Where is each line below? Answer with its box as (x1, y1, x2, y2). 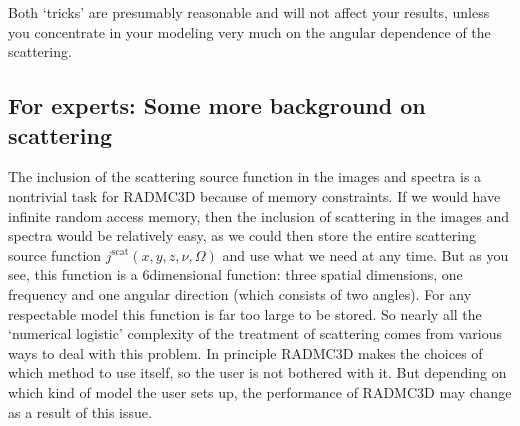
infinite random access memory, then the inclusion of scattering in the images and (8, 205, 509, 226)
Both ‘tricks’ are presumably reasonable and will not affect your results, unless (8, 2, 490, 22)
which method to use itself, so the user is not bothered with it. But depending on (8, 362, 507, 383)
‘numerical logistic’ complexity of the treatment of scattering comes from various (8, 323, 502, 344)
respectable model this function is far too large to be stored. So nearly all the (8, 303, 482, 324)
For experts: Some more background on (8, 90, 426, 121)
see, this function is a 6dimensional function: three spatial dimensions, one (8, 264, 463, 285)
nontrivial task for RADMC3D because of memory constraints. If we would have (8, 185, 501, 206)
